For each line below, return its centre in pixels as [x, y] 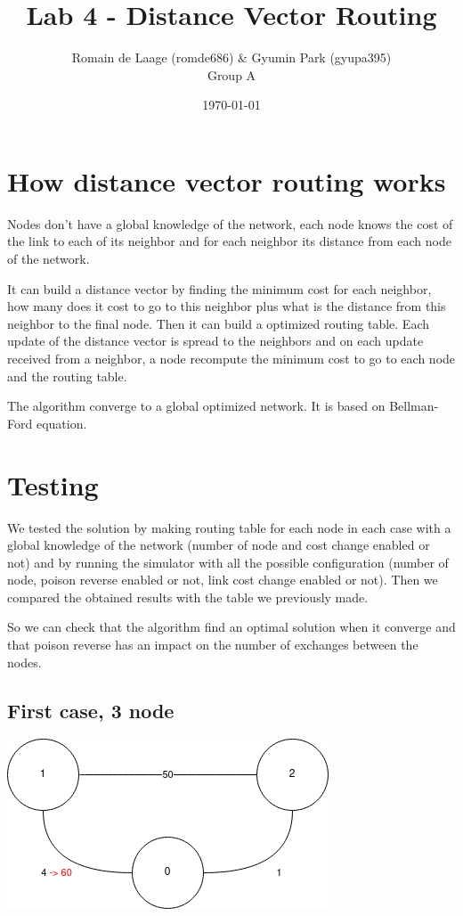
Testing [53, 484]
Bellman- [414, 406]
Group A [231, 74]
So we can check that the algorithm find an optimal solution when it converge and [231, 627]
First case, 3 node [91, 710]
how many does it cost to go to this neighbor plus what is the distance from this [227, 306]
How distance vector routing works [227, 180]
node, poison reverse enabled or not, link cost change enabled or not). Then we [223, 580]
